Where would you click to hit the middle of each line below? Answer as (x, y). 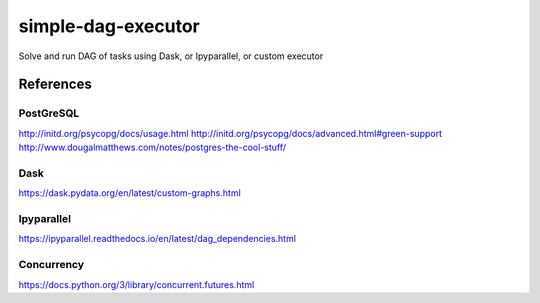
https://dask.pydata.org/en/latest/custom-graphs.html (130, 193)
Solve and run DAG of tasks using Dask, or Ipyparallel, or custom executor (171, 56)
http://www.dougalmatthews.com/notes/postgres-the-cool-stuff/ (152, 147)
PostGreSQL (49, 113)
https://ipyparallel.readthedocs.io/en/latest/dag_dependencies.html (157, 239)
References (55, 84)
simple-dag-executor (109, 26)
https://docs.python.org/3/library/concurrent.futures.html (136, 284)
